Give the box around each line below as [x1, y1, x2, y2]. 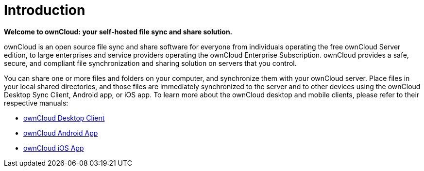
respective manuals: [4, 98, 68, 107]
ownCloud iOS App [23, 143, 84, 152]
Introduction [4, 2, 85, 18]
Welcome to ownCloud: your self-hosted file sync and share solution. [4, 27, 233, 36]
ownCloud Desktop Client [23, 113, 105, 122]
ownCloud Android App [23, 128, 98, 137]
